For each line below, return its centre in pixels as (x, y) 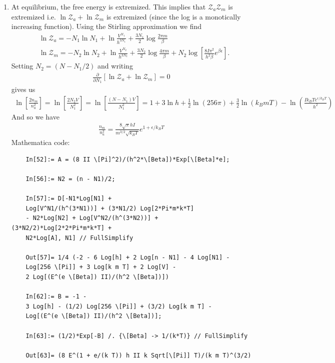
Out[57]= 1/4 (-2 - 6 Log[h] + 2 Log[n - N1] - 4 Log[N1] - (128, 257)
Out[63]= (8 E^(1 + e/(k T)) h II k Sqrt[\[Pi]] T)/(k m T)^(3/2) (138, 355)
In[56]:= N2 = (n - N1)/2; (70, 179)
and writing (115, 66)
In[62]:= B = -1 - (56, 297)
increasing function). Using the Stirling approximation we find (106, 26)
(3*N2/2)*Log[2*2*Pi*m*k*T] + (61, 228)
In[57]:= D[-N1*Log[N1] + (69, 199)
